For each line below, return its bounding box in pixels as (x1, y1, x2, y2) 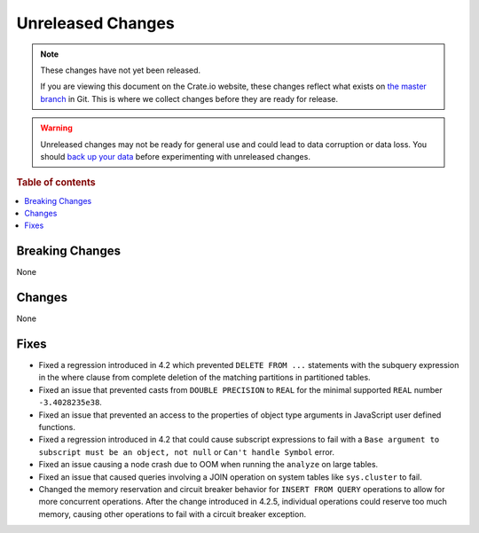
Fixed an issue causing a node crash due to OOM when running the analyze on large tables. (38, 459, 379, 470)
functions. (38, 422, 75, 432)
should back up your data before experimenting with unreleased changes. (40, 151, 310, 161)
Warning (40, 122, 73, 133)
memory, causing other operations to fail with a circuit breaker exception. (38, 508, 306, 519)
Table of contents (16, 176, 97, 189)
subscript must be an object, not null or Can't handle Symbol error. (38, 446, 335, 457)
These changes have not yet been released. (40, 65, 201, 75)
